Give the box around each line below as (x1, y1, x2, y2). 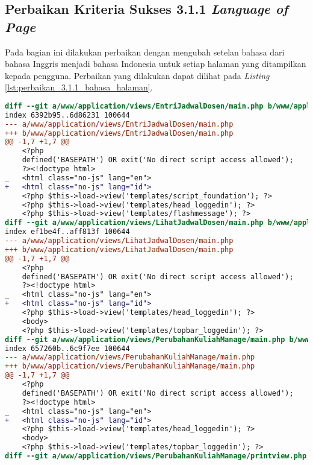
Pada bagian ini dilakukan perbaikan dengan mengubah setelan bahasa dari (5, 45, 285, 58)
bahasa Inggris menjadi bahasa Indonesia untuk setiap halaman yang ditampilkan (5, 57, 306, 70)
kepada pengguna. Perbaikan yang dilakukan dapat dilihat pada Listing (5, 69, 270, 81)
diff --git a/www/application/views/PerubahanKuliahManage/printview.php (5, 452, 307, 461)
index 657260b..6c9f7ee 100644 (5, 344, 130, 353)
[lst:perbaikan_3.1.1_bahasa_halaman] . (5, 81, 153, 93)
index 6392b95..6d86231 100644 (5, 110, 130, 119)
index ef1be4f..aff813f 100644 (5, 227, 130, 236)
